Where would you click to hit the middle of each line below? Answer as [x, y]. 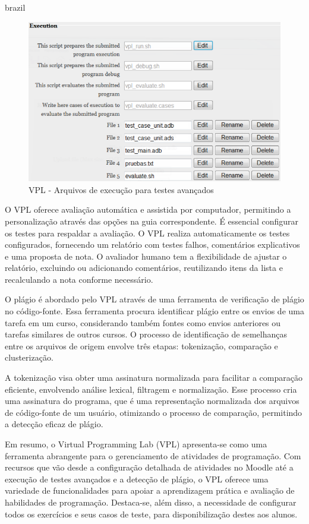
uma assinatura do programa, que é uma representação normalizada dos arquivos [152, 401]
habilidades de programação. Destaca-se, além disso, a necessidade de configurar [151, 502]
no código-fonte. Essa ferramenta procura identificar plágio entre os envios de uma [154, 311]
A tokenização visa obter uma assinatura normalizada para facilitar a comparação [154, 378]
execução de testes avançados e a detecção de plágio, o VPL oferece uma [137, 479]
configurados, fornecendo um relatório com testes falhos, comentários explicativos [152, 244]
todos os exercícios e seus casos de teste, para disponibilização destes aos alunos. [151, 514]
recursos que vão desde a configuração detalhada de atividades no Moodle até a [149, 467]
